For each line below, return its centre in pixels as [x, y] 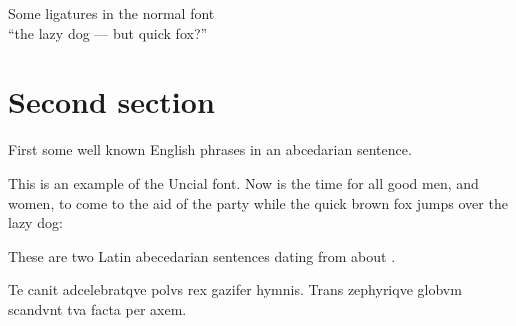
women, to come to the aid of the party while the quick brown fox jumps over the [258, 202]
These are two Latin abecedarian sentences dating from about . [202, 255]
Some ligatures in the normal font [111, 13]
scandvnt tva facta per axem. [97, 308]
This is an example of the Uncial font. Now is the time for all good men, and [243, 182]
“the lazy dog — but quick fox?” [108, 32]
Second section [111, 101]
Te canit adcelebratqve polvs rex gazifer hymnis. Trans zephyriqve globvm [235, 289]
